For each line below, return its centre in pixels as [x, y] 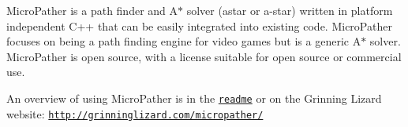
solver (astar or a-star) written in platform [290, 10]
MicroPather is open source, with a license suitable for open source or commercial [204, 56]
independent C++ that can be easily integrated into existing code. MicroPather [199, 25]
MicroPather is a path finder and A [92, 10]
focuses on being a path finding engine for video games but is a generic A [184, 41]
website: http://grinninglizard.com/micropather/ [135, 113]
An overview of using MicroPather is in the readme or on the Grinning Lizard [194, 98]
